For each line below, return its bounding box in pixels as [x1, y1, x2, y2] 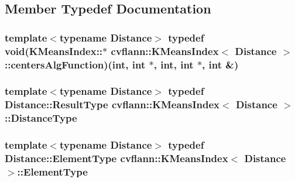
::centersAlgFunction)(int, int [5, 57, 146, 71]
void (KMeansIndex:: [5, 43, 103, 58]
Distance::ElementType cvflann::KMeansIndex [5, 151, 228, 165]
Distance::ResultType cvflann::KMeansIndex [5, 97, 219, 112]
